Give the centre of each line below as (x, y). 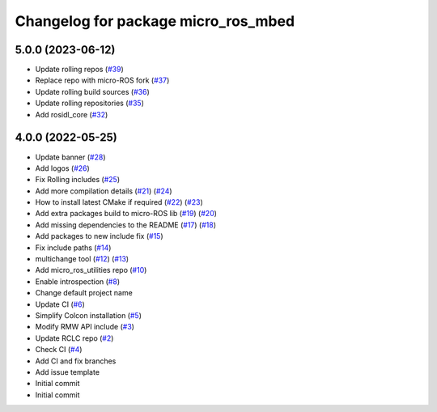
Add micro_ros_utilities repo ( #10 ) (91, 270)
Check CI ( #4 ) (59, 350)
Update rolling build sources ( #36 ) (92, 91)
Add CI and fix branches (76, 361)
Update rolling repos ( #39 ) (80, 70)
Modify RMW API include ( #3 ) (85, 327)
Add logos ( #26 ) (63, 168)
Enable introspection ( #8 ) (78, 281)
